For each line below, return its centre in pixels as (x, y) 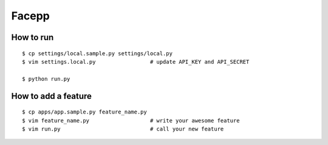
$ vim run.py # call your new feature (123, 129)
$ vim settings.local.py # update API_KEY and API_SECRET (136, 62)
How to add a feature (52, 96)
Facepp (30, 16)
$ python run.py (46, 79)
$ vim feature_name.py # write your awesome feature (131, 120)
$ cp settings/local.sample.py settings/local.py (97, 53)
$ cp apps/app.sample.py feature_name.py (84, 112)
